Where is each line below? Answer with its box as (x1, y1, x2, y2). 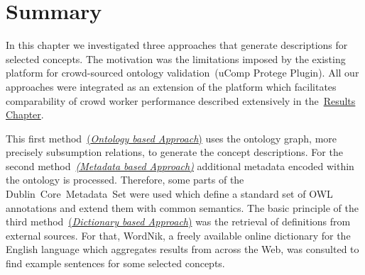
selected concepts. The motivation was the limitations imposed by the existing (6, 51, 346, 66)
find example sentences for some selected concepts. (6, 256, 225, 271)
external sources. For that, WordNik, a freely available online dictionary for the (6, 228, 351, 242)
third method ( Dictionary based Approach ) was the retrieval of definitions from (6, 214, 351, 229)
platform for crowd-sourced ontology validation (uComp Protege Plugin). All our (6, 65, 359, 80)
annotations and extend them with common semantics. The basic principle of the (6, 200, 359, 215)
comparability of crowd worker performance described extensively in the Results (6, 93, 356, 108)
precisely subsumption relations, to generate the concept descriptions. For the (6, 145, 343, 159)
